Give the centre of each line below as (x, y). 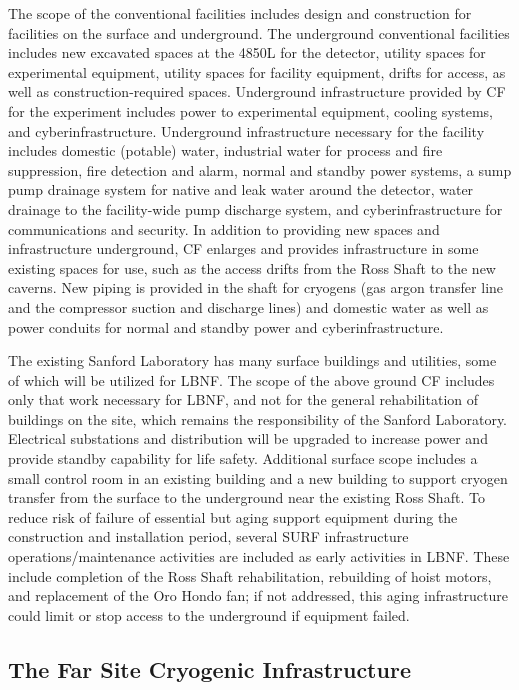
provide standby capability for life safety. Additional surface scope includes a (243, 458)
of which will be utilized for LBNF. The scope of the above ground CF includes (251, 379)
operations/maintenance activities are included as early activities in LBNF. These (259, 556)
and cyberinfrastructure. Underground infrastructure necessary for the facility (246, 130)
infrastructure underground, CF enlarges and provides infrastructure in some (243, 248)
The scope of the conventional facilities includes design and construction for (240, 13)
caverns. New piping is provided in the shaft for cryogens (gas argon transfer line (256, 287)
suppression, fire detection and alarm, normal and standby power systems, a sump (260, 169)
